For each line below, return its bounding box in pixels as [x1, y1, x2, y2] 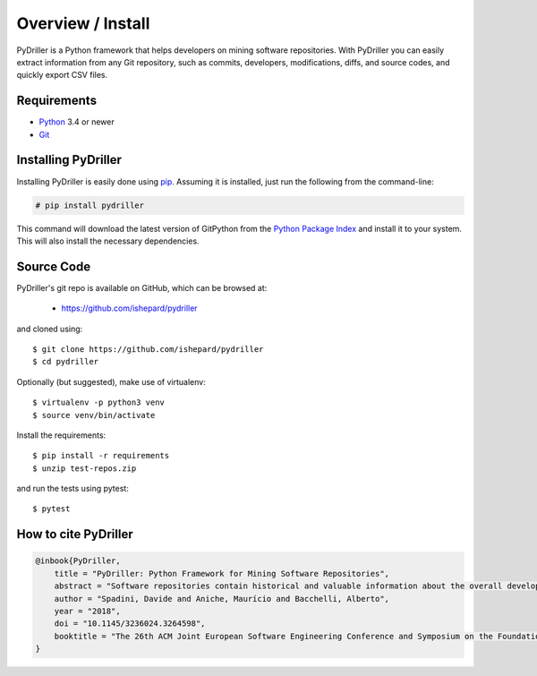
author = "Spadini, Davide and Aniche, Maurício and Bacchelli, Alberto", [54, 594, 389, 603]
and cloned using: [16, 323, 83, 334]
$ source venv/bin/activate [32, 410, 156, 420]
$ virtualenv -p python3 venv [32, 398, 166, 407]
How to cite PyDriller [16, 526, 133, 542]
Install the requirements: [16, 430, 107, 441]
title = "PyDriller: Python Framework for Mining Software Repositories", [54, 569, 389, 578]
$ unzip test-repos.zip [32, 463, 137, 474]
